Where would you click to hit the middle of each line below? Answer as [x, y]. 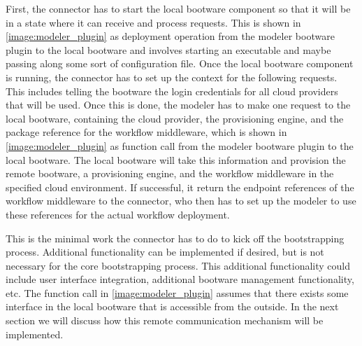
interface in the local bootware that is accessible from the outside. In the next [172, 306]
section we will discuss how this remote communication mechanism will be [165, 320]
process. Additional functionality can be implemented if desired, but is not [165, 252]
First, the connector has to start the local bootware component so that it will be [178, 8]
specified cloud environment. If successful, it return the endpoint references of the [180, 187]
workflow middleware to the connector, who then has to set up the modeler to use [181, 201]
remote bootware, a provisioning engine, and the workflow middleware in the [170, 173]
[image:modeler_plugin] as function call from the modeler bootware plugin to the [180, 145]
